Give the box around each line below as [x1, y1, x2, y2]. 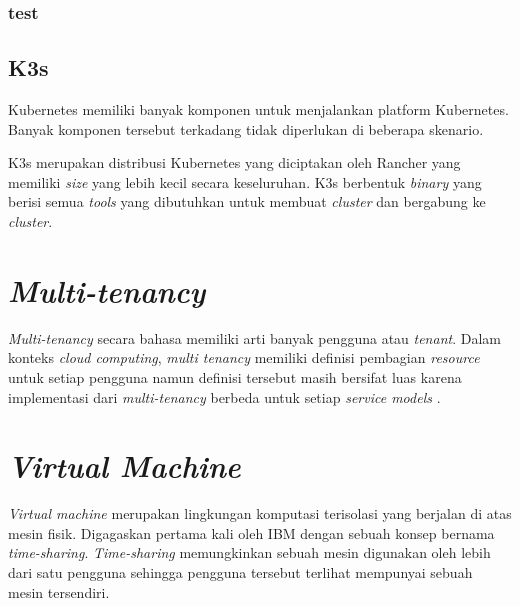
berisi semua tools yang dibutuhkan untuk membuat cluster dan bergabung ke [8, 191, 486, 212]
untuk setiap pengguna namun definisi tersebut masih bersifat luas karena [8, 366, 462, 387]
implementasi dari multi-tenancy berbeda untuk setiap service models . [8, 386, 441, 407]
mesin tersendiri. [8, 581, 110, 602]
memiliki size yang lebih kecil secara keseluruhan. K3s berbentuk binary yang [8, 171, 482, 192]
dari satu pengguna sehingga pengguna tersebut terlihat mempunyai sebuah [8, 562, 473, 583]
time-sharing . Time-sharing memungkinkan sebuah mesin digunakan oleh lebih [8, 542, 491, 563]
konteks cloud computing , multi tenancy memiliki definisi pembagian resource [8, 347, 480, 368]
